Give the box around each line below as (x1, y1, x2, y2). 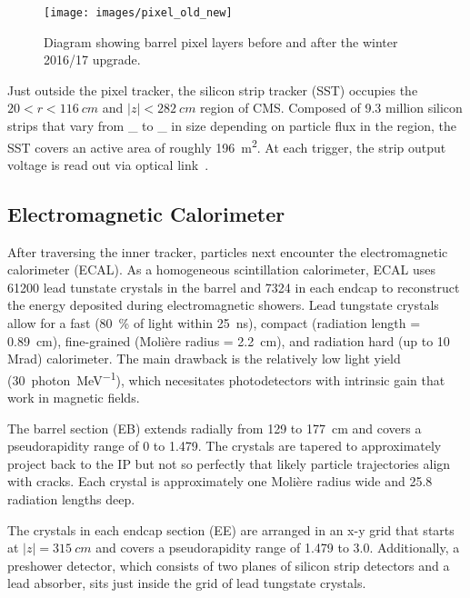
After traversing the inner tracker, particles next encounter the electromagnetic (7, 242, 448, 261)
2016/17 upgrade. (44, 50, 141, 69)
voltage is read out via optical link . (7, 154, 209, 174)
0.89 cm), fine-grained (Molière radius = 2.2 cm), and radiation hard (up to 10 (7, 331, 450, 350)
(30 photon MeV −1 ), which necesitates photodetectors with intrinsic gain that (7, 367, 445, 389)
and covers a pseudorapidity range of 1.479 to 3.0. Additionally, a (95, 538, 460, 557)
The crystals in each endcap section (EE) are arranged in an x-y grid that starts (7, 520, 455, 539)
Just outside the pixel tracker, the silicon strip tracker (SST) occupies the (7, 80, 418, 99)
